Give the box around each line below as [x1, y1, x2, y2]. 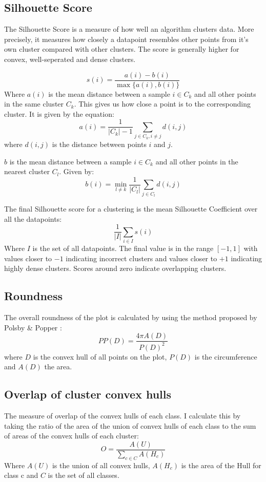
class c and [4, 470, 38, 480]
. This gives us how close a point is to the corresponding [74, 98, 251, 109]
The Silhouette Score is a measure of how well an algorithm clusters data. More [4, 24, 254, 34]
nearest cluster [4, 166, 50, 177]
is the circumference [194, 351, 257, 362]
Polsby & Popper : [4, 322, 62, 332]
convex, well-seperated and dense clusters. [4, 53, 136, 64]
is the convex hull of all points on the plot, [33, 351, 167, 362]
